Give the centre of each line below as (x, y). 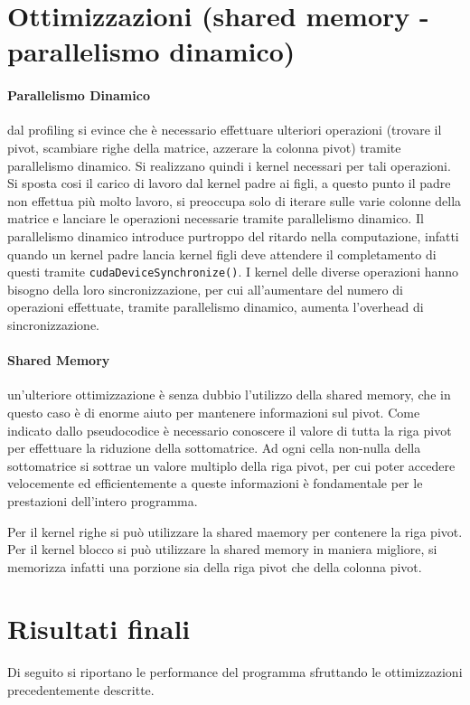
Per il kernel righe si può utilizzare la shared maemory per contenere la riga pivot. (235, 531)
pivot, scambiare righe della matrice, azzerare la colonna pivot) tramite (204, 147)
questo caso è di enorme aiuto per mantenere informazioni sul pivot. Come (214, 412)
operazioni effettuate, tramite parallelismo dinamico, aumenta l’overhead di (216, 307)
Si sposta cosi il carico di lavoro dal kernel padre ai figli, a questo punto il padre (229, 183)
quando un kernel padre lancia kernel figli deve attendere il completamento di (222, 254)
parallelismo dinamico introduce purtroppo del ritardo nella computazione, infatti (233, 235)
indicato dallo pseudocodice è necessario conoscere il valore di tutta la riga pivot (230, 430)
